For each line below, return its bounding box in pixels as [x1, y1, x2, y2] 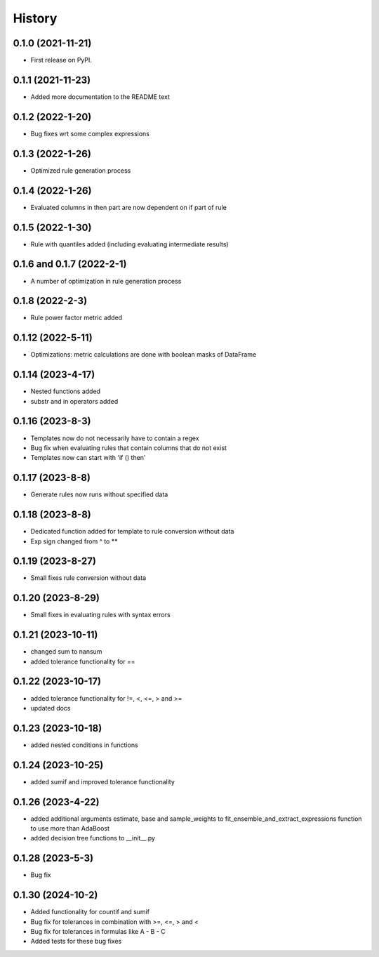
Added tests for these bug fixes [30, 937, 122, 946]
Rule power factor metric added [30, 313, 123, 322]
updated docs [30, 704, 71, 712]
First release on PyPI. [30, 56, 93, 65]
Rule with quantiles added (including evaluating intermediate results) [30, 239, 229, 249]
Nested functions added [30, 387, 101, 396]
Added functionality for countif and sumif [30, 908, 150, 916]
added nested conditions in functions [30, 741, 138, 749]
